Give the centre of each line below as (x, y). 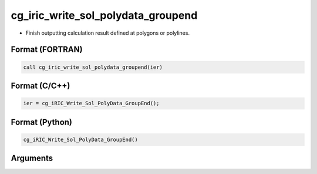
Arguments (32, 158)
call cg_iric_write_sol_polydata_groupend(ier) (93, 67)
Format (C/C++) (41, 86)
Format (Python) (42, 122)
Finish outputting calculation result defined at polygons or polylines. (108, 33)
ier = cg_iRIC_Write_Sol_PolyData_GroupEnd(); (91, 103)
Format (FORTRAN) (47, 50)
